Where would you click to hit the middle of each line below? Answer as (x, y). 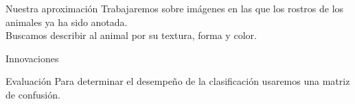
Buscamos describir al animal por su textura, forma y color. (131, 35)
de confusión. (33, 94)
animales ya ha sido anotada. (67, 22)
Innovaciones (32, 58)
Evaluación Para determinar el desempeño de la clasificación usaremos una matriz (178, 81)
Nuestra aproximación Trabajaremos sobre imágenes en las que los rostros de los (175, 8)
